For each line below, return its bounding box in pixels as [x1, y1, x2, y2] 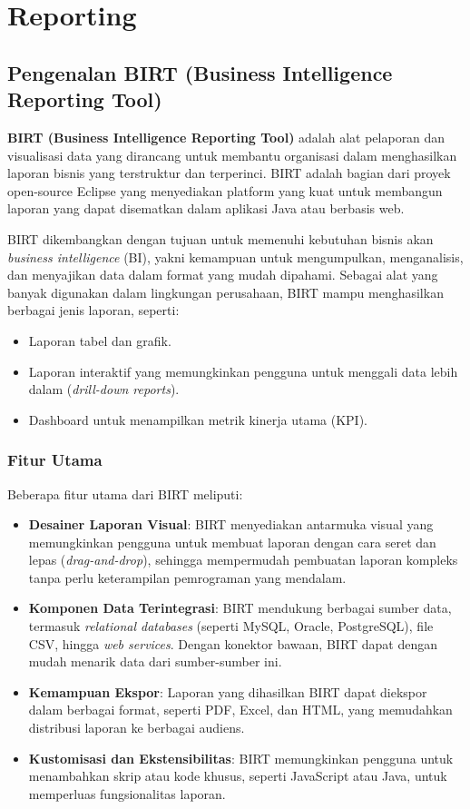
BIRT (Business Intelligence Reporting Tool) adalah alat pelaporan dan [7, 127, 446, 146]
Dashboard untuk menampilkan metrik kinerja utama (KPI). [28, 409, 367, 429]
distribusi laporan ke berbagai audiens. [28, 718, 245, 737]
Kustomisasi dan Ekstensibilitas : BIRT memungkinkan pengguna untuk [28, 748, 454, 767]
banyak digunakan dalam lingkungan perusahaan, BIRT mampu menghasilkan [7, 282, 444, 301]
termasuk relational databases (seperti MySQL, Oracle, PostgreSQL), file [28, 617, 434, 636]
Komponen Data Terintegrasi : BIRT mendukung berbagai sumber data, [28, 598, 452, 617]
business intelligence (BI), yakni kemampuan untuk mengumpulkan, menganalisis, [7, 247, 464, 266]
